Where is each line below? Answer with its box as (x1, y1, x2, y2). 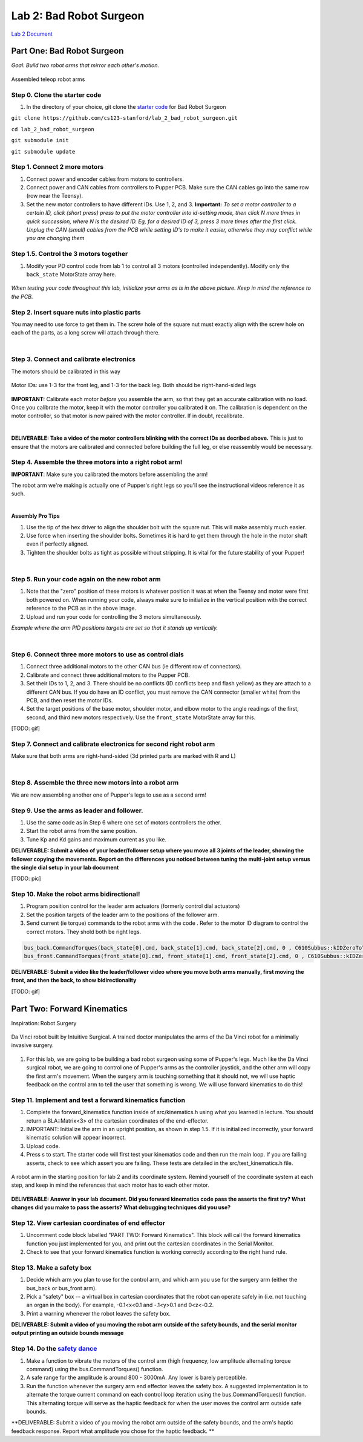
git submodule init (11, 137, 69, 144)
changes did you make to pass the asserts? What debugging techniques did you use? (11, 1204, 231, 1211)
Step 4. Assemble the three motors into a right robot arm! (11, 458, 183, 466)
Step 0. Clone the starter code (11, 91, 102, 99)
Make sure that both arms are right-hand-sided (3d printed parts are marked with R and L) (11, 752, 236, 760)
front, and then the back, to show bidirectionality (11, 977, 137, 984)
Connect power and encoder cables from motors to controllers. (26, 175, 184, 183)
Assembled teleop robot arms (11, 76, 85, 83)
